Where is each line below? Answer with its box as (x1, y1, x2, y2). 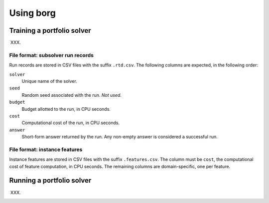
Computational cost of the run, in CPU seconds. (21, 120, 120, 126)
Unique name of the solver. (21, 78, 77, 84)
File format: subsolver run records (9, 52, 94, 59)
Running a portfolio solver (9, 176, 92, 185)
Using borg (9, 7, 56, 18)
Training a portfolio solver (9, 26, 92, 35)
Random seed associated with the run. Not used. (21, 92, 122, 98)
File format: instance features (9, 146, 83, 153)
